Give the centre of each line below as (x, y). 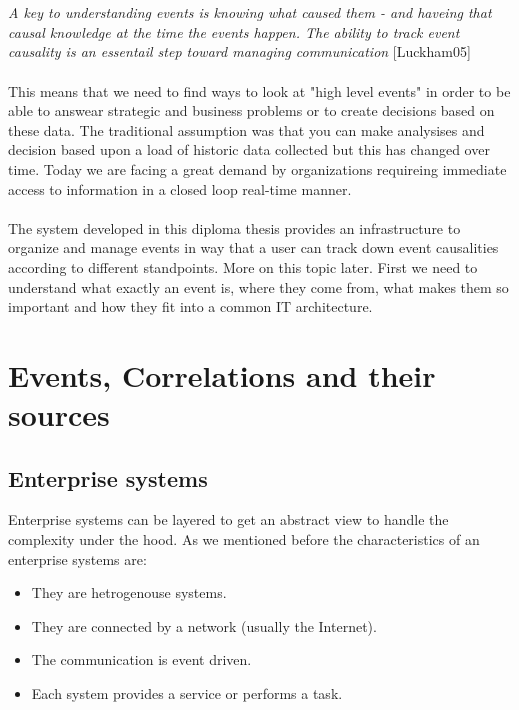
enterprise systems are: (77, 558)
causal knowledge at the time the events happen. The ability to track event (234, 31)
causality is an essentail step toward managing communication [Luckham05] (239, 51)
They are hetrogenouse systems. (129, 592)
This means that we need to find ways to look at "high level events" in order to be (259, 90)
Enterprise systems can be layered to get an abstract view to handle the (228, 519)
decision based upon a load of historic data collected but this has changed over (249, 149)
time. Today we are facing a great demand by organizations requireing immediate (257, 168)
